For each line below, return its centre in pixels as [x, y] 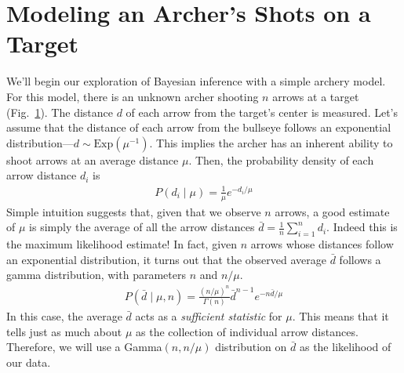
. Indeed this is [362, 227]
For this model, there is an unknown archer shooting [133, 96]
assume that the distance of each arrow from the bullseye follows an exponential [199, 127]
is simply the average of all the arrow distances [142, 227]
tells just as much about [64, 331]
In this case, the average [64, 316]
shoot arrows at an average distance [93, 159]
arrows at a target [316, 96]
